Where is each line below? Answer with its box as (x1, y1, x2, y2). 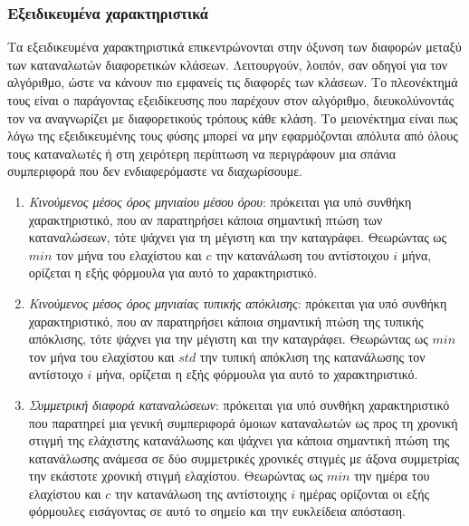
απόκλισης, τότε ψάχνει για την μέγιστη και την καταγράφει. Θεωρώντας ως (28, 329, 428, 348)
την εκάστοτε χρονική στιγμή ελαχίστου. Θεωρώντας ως (28, 466, 323, 485)
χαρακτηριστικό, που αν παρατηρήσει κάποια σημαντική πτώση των (28, 209, 383, 229)
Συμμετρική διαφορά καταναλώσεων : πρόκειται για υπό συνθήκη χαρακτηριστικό (28, 394, 450, 414)
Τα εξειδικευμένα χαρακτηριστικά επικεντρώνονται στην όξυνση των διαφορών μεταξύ (7, 37, 462, 56)
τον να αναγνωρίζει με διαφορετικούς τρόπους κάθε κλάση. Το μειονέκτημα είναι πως (7, 108, 458, 127)
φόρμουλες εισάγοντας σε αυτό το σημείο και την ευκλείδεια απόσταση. (28, 502, 406, 521)
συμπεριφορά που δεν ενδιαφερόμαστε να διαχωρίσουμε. (7, 161, 302, 180)
